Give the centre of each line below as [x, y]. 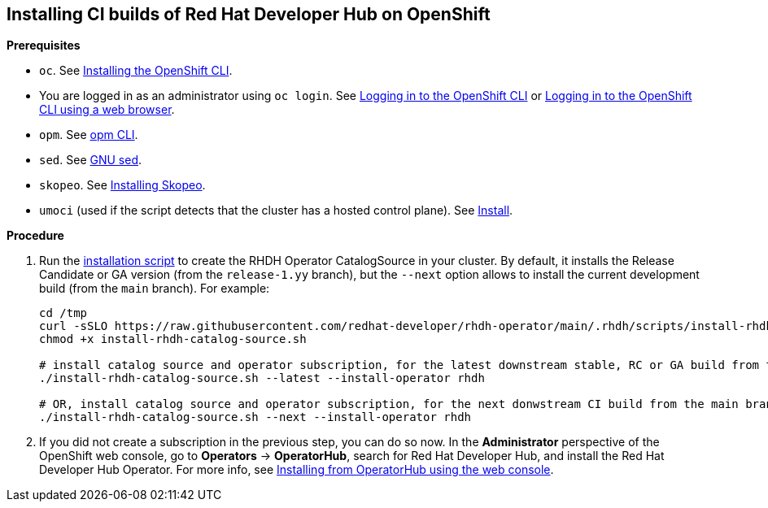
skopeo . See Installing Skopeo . [122, 185]
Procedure [35, 236]
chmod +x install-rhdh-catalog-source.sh [173, 339]
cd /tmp [63, 313]
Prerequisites [44, 46]
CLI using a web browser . [107, 110]
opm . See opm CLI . [89, 135]
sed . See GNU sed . [91, 160]
